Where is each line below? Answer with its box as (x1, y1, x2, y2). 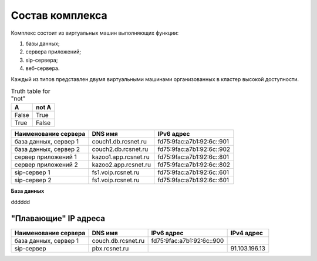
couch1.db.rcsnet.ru (92, 138, 147, 146)
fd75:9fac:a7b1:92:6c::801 (157, 153, 229, 161)
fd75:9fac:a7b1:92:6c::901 (157, 138, 229, 146)
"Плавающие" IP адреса (11, 213, 106, 223)
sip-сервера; (25, 56, 58, 63)
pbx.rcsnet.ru (92, 244, 129, 252)
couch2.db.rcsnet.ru (92, 145, 149, 153)
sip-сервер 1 (14, 168, 50, 176)
